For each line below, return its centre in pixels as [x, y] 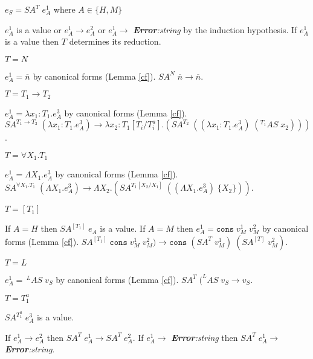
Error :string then [205, 337]
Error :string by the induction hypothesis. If [215, 29]
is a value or [39, 29]
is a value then [32, 41]
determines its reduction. [115, 41]
